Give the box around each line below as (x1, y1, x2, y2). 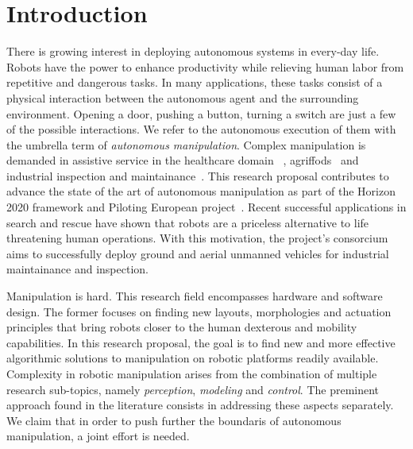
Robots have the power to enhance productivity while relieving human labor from (6, 58, 404, 75)
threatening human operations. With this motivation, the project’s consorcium (6, 230, 388, 246)
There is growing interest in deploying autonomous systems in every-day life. (6, 43, 380, 60)
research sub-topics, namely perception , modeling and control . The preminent (6, 381, 380, 397)
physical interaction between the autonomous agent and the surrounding (6, 89, 359, 106)
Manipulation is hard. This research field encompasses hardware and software (6, 288, 383, 304)
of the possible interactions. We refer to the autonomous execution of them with (6, 121, 396, 137)
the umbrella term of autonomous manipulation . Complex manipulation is (6, 136, 366, 153)
